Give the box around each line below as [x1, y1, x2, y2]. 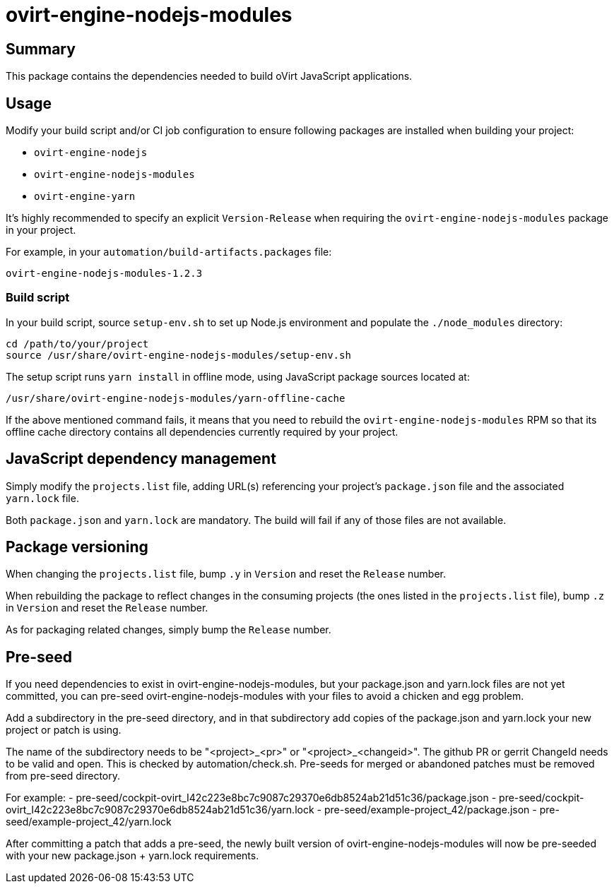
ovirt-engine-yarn [34, 191, 136, 203]
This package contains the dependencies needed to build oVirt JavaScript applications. [6, 70, 413, 83]
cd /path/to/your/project [6, 338, 149, 350]
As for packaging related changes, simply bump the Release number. [6, 624, 331, 636]
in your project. [6, 224, 76, 237]
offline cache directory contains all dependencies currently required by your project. [6, 425, 398, 438]
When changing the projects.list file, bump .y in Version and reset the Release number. [6, 568, 447, 580]
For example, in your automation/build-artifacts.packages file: [6, 246, 332, 258]
